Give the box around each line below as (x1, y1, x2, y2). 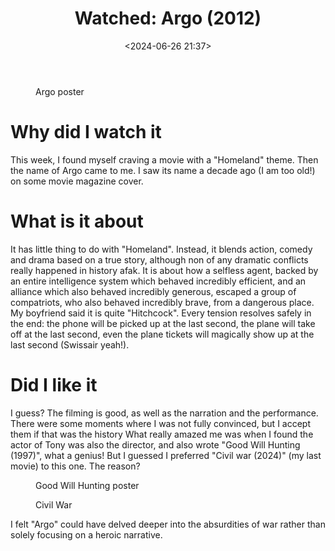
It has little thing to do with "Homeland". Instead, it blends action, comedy (10, 243, 313, 255)
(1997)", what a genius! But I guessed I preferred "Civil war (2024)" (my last (10, 449, 322, 461)
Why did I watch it (10, 121, 162, 144)
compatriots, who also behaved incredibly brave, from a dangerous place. (10, 296, 315, 308)
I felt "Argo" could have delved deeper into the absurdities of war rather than (10, 518, 326, 530)
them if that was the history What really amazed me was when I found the (10, 428, 314, 440)
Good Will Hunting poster (35, 479, 140, 491)
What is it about (10, 210, 144, 233)
